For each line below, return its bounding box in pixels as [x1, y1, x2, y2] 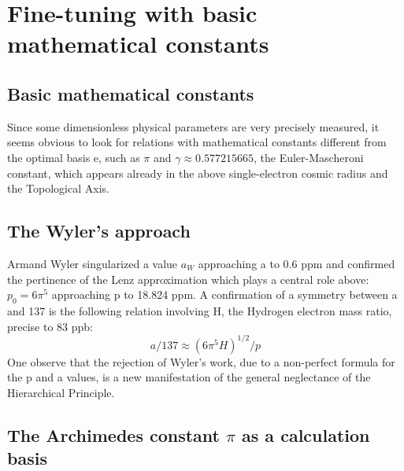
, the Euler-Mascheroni [253, 149, 364, 165]
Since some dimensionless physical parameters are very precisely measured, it [7, 118, 380, 134]
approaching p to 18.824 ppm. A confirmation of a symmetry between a [51, 286, 398, 303]
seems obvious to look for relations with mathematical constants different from [7, 134, 387, 150]
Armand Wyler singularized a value [7, 255, 178, 271]
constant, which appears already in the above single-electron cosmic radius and [7, 164, 388, 181]
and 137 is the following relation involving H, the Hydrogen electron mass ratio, [7, 302, 392, 318]
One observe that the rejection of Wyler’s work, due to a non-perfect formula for [7, 353, 395, 370]
